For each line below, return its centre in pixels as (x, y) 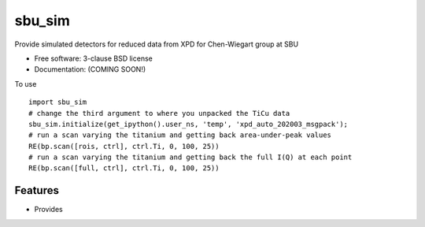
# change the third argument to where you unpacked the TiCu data (159, 113)
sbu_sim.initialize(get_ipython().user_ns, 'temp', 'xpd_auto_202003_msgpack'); (188, 124)
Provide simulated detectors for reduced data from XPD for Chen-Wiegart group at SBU (157, 44)
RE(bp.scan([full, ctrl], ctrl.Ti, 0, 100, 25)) (124, 168)
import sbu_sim (58, 102)
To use (26, 84)
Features (37, 190)
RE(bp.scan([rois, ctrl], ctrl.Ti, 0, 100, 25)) (124, 146)
